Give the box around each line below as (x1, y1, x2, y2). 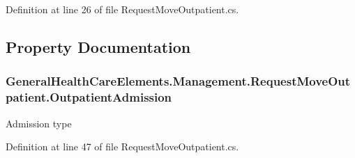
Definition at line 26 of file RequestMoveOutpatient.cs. (6, 2, 239, 16)
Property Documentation (6, 35, 191, 57)
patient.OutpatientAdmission (6, 88, 172, 106)
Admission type (6, 116, 72, 130)
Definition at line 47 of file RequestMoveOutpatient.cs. (6, 139, 239, 154)
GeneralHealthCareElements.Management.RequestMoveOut (6, 72, 351, 90)
